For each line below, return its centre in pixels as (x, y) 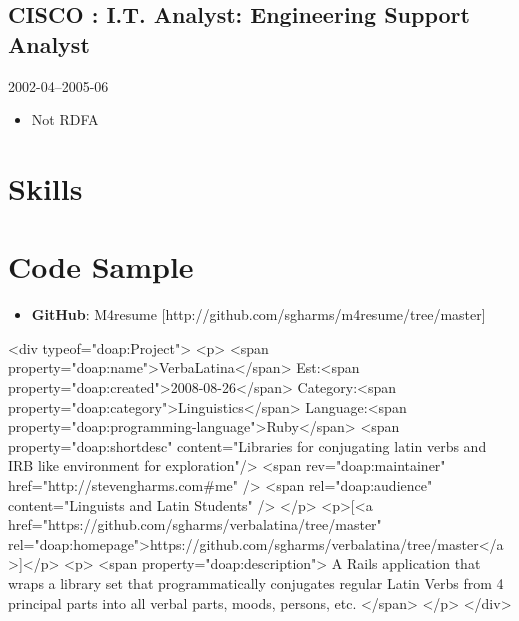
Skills (45, 187)
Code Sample (101, 266)
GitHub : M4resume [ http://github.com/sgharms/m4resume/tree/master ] (258, 314)
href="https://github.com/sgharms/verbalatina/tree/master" (195, 524)
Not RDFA (65, 119)
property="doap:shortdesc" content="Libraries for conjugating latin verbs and (247, 445)
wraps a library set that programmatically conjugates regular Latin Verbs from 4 (256, 583)
